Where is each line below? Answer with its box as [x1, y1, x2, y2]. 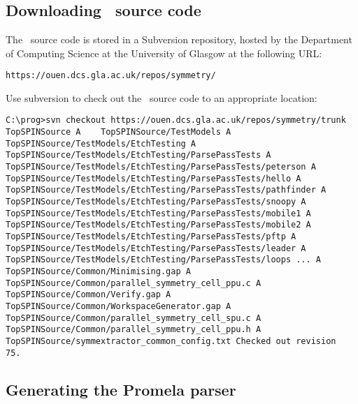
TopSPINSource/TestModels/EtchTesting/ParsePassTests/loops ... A [6, 255, 322, 265]
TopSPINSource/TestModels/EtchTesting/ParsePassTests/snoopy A [6, 197, 306, 207]
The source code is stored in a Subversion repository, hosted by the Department [6, 32, 352, 46]
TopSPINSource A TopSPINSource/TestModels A [6, 127, 231, 137]
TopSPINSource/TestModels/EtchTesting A [6, 138, 196, 149]
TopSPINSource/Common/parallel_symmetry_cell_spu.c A [6, 313, 262, 323]
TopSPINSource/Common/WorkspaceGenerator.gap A [6, 301, 231, 311]
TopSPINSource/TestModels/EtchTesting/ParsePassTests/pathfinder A [6, 185, 327, 195]
